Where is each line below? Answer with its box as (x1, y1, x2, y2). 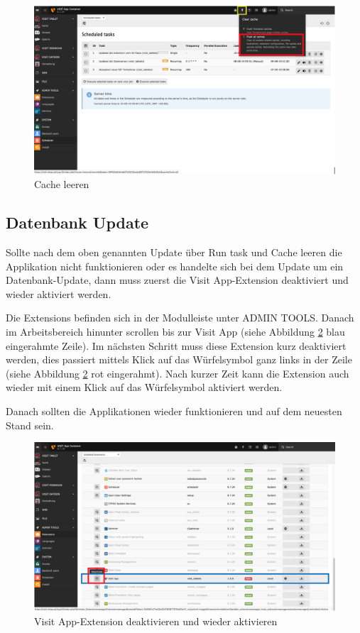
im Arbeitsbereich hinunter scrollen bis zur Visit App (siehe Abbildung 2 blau (6, 324, 345, 339)
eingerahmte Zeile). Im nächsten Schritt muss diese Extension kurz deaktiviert (6, 338, 347, 353)
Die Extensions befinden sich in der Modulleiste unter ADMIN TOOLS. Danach (6, 310, 354, 325)
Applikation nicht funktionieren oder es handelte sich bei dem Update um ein (6, 258, 344, 273)
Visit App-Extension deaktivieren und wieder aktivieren (34, 614, 278, 629)
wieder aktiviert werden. (6, 286, 111, 301)
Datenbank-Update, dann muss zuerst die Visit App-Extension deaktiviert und (6, 273, 349, 287)
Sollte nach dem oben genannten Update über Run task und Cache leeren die (6, 245, 342, 260)
